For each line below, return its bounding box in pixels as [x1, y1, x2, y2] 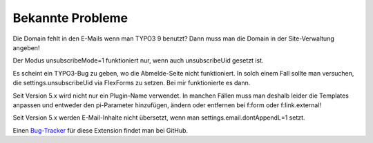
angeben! [12, 43, 40, 52]
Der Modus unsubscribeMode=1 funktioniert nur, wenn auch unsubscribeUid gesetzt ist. [12, 56, 264, 65]
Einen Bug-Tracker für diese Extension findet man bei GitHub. [12, 126, 189, 134]
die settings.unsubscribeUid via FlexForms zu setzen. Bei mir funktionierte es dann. [12, 79, 251, 87]
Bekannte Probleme [12, 10, 128, 25]
